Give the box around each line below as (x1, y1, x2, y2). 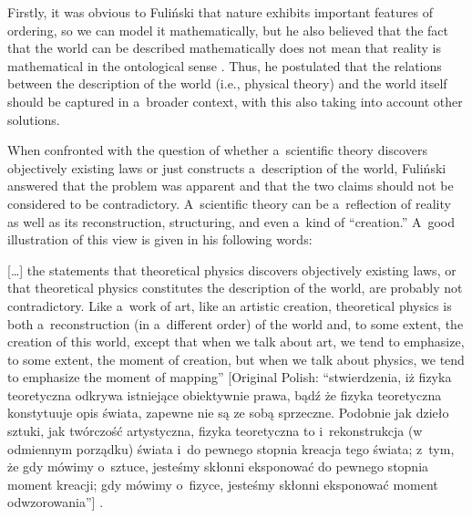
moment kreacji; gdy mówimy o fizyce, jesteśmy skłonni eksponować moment (7, 474, 438, 493)
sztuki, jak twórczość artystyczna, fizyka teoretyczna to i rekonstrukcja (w (7, 421, 423, 440)
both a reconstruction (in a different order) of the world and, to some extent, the (7, 314, 464, 333)
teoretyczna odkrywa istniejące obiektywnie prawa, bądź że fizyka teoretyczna (7, 385, 442, 404)
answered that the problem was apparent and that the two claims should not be (7, 176, 454, 195)
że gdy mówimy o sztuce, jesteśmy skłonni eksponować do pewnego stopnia (7, 457, 429, 476)
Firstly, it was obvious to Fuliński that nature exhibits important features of (7, 3, 433, 21)
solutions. (7, 109, 60, 129)
